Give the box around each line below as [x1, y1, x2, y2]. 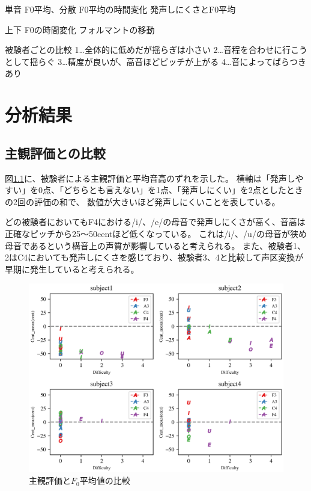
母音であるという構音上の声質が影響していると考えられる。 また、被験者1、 [5, 239, 306, 252]
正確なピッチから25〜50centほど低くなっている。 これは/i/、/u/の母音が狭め [5, 227, 307, 239]
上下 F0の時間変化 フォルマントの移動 [5, 23, 155, 36]
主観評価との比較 [5, 143, 106, 162]
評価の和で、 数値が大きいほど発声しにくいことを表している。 [34, 195, 280, 208]
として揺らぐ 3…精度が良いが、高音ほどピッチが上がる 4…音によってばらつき [5, 55, 306, 67]
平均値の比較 [79, 474, 130, 487]
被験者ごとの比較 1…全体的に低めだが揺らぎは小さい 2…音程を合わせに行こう [5, 43, 307, 56]
